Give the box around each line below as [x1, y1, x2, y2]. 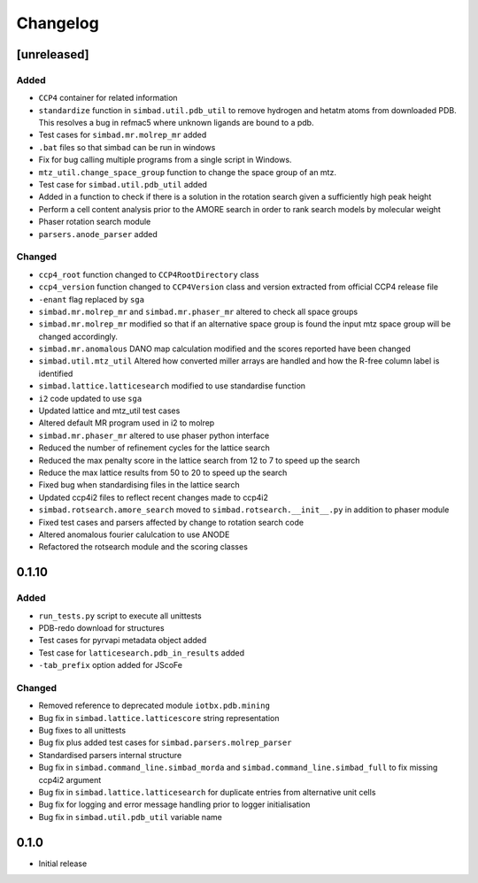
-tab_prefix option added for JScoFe [38, 660, 183, 671]
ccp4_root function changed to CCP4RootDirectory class [38, 269, 259, 280]
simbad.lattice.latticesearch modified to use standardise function [38, 380, 305, 391]
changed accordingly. [38, 331, 119, 342]
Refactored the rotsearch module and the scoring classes [38, 541, 248, 552]
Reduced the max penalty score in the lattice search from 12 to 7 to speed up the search [38, 455, 360, 465]
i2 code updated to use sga [38, 393, 143, 403]
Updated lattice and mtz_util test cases [38, 405, 181, 416]
